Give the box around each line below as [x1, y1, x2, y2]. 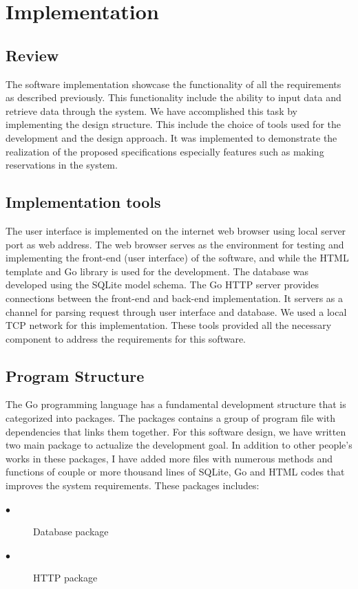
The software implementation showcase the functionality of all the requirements [6, 76, 341, 91]
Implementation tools [6, 191, 161, 213]
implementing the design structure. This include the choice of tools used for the [6, 117, 341, 131]
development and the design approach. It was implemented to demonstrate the [6, 130, 337, 144]
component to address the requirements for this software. [6, 331, 246, 345]
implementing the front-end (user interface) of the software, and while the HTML [6, 250, 349, 265]
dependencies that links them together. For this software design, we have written [6, 424, 346, 438]
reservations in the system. [6, 158, 118, 172]
